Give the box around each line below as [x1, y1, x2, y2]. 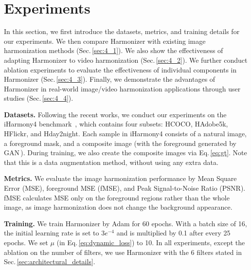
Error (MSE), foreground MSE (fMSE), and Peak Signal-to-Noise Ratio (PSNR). [4, 183, 246, 193]
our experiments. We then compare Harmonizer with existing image [4, 36, 206, 46]
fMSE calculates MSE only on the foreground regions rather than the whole [4, 192, 230, 202]
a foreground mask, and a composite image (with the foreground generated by [4, 138, 236, 148]
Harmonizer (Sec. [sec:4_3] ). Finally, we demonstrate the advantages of [4, 74, 215, 84]
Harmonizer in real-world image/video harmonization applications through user [4, 83, 241, 93]
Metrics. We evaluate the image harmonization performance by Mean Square [4, 173, 237, 183]
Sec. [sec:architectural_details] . [4, 256, 95, 267]
